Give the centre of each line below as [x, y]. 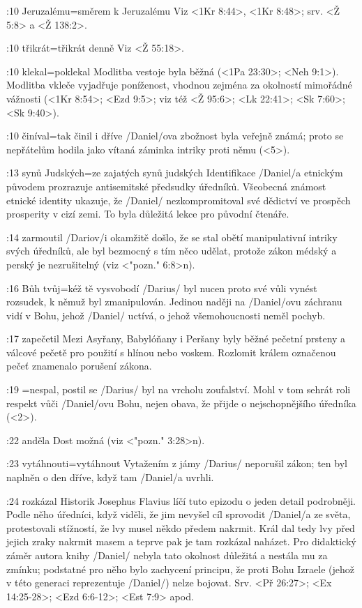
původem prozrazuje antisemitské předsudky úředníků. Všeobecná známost [166, 186]
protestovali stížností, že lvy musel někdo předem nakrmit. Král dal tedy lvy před [181, 527]
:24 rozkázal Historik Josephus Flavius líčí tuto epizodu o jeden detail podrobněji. [181, 500]
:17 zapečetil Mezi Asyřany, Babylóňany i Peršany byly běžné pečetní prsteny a [176, 339]
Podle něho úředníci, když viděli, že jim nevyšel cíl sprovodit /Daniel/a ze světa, [179, 514]
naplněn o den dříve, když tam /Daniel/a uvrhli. [110, 477]
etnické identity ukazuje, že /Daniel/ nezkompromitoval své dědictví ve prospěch [179, 200]
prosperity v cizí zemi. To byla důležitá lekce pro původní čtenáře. [148, 214]
